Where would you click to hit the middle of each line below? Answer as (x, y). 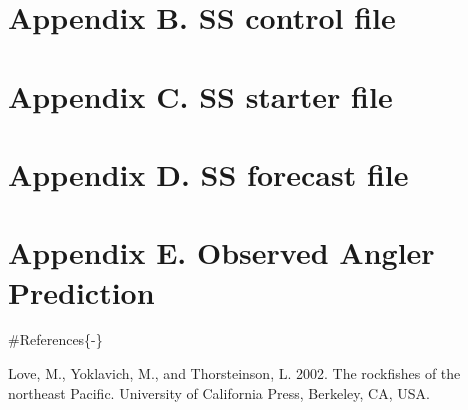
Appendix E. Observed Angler (221, 252)
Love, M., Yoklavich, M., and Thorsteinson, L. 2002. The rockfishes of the (234, 373)
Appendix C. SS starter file (200, 95)
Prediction (81, 291)
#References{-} (55, 339)
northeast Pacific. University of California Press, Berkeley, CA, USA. (219, 392)
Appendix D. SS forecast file (208, 173)
